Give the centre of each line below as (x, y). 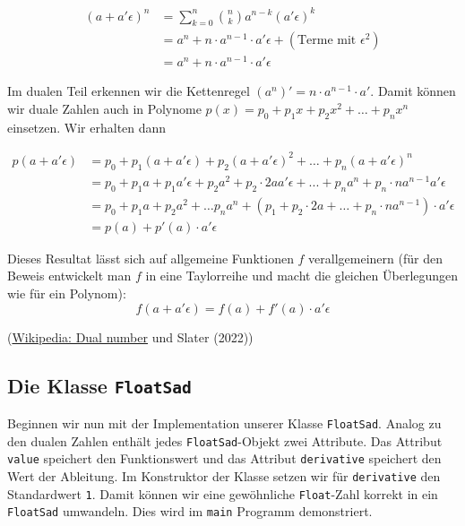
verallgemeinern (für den (375, 258)
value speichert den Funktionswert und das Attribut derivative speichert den (224, 458)
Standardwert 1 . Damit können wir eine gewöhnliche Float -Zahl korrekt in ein (223, 493)
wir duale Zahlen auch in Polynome (104, 109)
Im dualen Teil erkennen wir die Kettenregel (129, 91)
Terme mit (327, 41)
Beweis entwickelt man (69, 276)
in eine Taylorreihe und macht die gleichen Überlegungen (302, 276)
